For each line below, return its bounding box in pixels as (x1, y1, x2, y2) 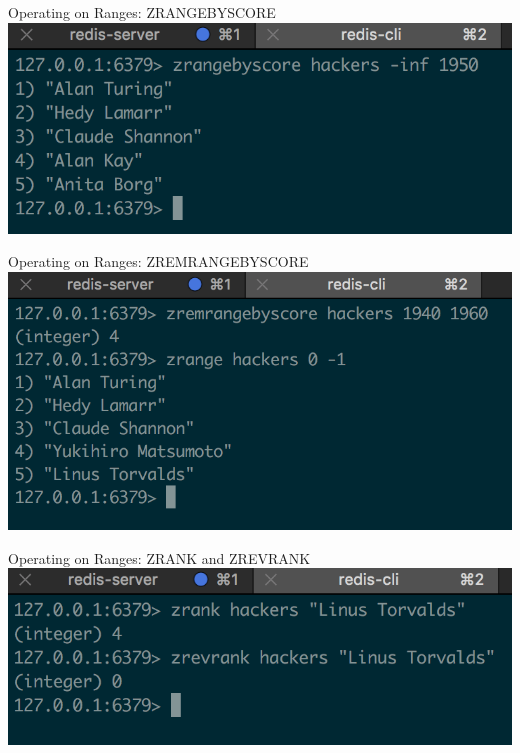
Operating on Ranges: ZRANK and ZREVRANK (8, 547, 311, 568)
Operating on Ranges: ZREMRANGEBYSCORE (8, 251, 309, 272)
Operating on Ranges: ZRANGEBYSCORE (8, 2, 276, 22)
